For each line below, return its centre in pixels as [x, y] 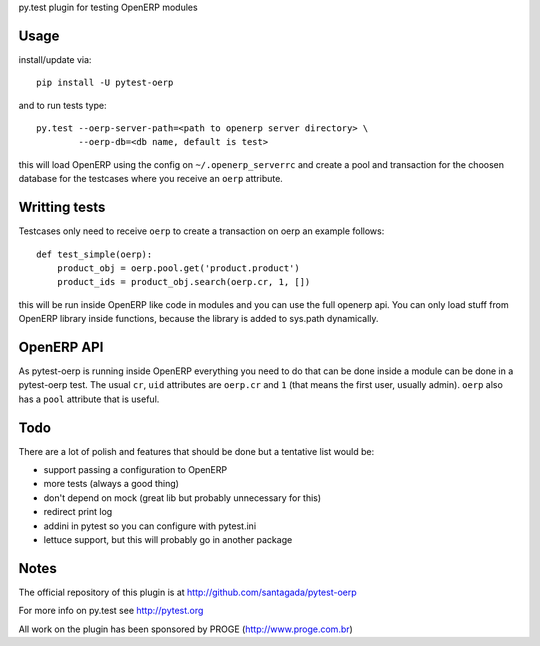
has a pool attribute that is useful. [89, 399]
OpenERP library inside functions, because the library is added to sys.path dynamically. [198, 319]
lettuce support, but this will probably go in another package [168, 540]
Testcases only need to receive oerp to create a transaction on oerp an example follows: [201, 231]
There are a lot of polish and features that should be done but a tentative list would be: [196, 451]
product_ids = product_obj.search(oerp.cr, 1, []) [183, 282]
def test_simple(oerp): [94, 254]
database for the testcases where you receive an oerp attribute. [151, 179]
